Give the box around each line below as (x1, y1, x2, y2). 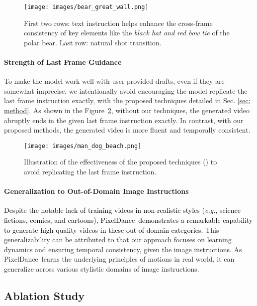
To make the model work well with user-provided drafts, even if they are (4, 76, 225, 86)
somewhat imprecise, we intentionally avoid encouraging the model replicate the (4, 85, 248, 96)
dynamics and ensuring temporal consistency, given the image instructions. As (4, 244, 242, 254)
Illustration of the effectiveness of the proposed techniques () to (24, 156, 217, 167)
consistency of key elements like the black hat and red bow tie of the (24, 27, 230, 38)
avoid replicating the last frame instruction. (24, 166, 157, 177)
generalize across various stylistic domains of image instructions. (4, 264, 199, 274)
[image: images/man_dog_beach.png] (24, 142, 142, 150)
